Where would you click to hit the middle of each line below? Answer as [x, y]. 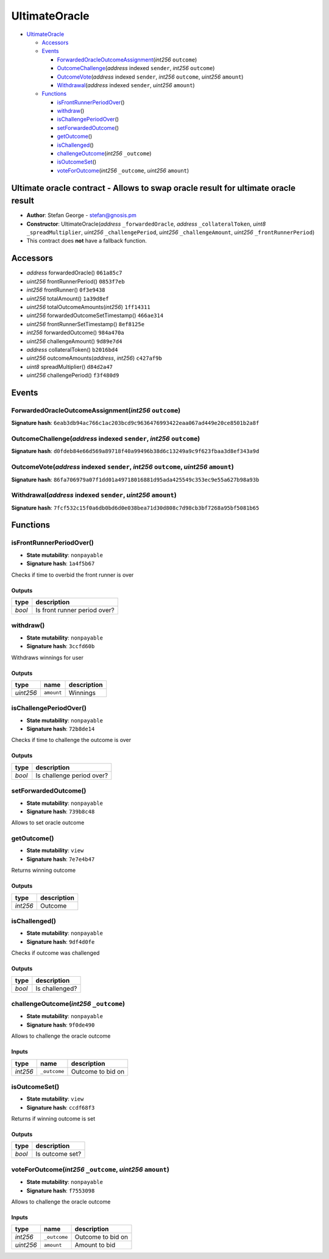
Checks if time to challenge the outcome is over [71, 740]
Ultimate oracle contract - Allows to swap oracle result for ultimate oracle [153, 188]
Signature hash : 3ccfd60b [61, 646]
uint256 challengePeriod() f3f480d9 [73, 376]
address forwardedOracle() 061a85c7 [74, 273]
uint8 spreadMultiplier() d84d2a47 [69, 366]
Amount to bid [95, 1245]
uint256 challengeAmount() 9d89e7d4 [74, 341]
